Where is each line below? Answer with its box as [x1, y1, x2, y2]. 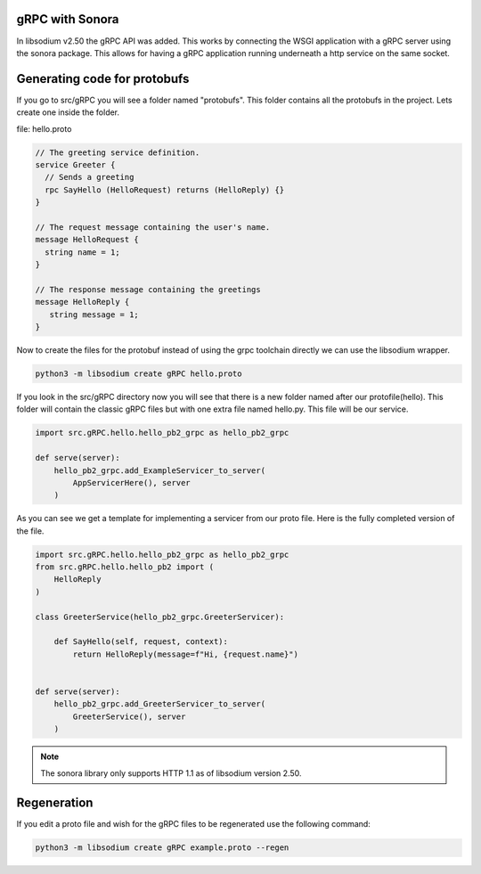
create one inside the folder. [16, 107, 120, 118]
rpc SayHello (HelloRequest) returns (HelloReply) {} [45, 184, 285, 195]
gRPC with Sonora [16, 12, 119, 27]
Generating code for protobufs [16, 71, 190, 86]
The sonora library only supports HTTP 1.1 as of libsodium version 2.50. [40, 767, 302, 779]
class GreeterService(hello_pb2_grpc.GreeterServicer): [35, 611, 285, 622]
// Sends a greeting [45, 172, 135, 183]
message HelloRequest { [35, 234, 140, 245]
